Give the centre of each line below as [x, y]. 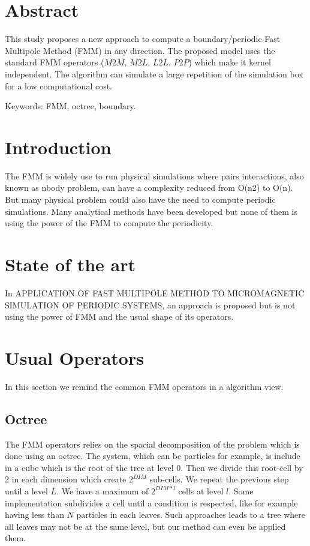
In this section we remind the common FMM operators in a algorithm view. [144, 386]
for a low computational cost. [59, 85]
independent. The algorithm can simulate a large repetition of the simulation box [154, 73]
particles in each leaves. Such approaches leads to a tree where [191, 514]
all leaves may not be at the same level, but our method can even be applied [145, 526]
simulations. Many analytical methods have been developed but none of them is [151, 211]
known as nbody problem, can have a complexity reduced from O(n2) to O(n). [149, 187]
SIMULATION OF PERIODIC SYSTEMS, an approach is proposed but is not [150, 304]
